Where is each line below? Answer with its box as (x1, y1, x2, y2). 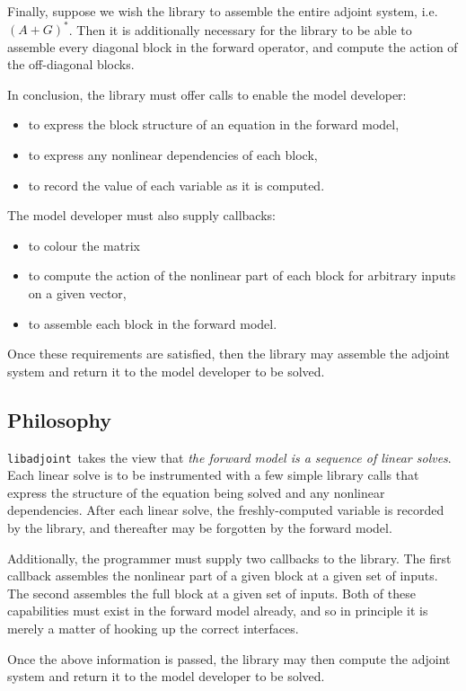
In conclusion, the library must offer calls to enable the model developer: (7, 84, 407, 103)
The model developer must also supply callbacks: (7, 206, 276, 225)
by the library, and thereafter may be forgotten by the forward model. (7, 518, 392, 537)
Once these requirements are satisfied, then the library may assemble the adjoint (7, 344, 450, 363)
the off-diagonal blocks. (7, 55, 135, 74)
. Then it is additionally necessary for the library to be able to (68, 20, 412, 39)
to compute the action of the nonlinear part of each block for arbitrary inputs (28, 266, 456, 285)
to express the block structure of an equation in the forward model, (28, 115, 400, 134)
